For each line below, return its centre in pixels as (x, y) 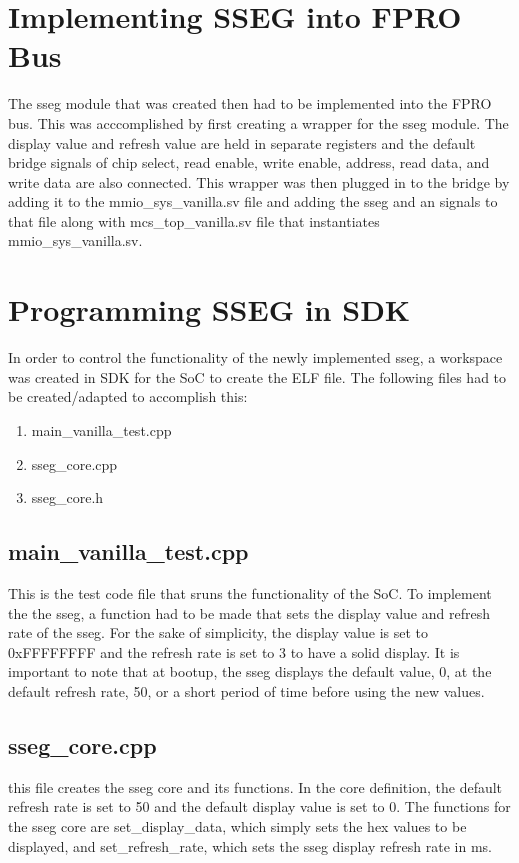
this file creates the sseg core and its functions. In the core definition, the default (255, 786)
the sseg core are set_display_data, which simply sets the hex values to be (237, 825)
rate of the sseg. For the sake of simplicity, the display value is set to (218, 632)
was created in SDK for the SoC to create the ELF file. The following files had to (257, 376)
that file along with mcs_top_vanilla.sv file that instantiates (194, 220)
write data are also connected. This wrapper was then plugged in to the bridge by (259, 181)
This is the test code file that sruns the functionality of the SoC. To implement (250, 592)
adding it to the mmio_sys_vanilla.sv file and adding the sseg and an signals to (253, 201)
